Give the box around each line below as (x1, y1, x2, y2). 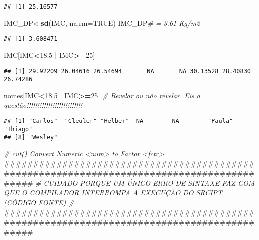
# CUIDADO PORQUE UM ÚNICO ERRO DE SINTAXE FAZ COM (35, 177, 255, 188)
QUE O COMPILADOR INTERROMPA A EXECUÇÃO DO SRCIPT (4, 187, 223, 198)
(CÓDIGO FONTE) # (4, 197, 74, 207)
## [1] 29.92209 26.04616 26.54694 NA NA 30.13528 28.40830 (4, 67, 251, 75)
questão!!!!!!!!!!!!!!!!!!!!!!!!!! (4, 100, 82, 110)
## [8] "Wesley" (4, 134, 58, 141)
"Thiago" (4, 125, 33, 133)
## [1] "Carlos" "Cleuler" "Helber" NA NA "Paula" (4, 118, 233, 124)
